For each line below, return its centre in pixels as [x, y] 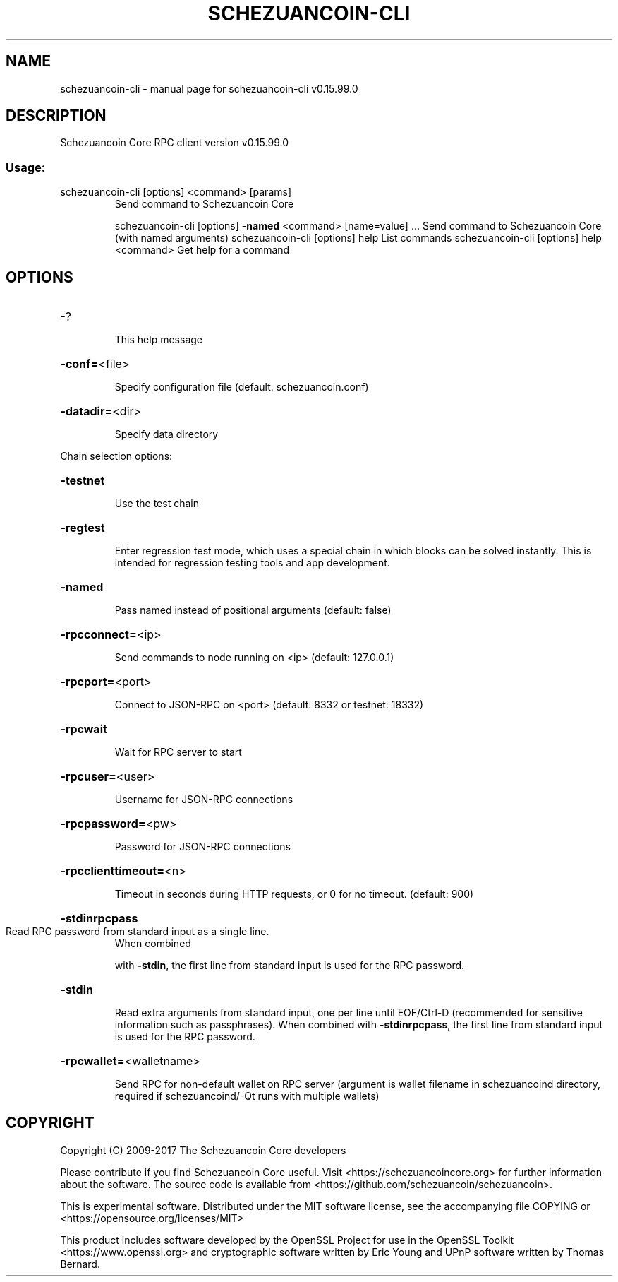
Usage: [26, 167]
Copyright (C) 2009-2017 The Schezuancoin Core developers [203, 1150]
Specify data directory [166, 434]
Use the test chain [157, 504]
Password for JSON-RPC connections [202, 847]
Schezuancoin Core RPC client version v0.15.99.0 [175, 143]
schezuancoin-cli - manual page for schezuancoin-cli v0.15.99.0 [209, 88]
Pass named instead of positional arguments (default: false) [253, 610]
